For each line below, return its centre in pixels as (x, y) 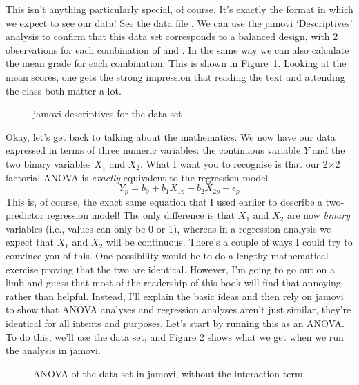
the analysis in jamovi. (53, 350)
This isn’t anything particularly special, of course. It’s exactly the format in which (179, 9)
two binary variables (48, 163)
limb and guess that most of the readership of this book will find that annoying (173, 283)
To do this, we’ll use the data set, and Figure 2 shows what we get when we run (175, 336)
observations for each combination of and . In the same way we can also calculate (177, 49)
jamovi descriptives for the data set (108, 113)
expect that (30, 242)
